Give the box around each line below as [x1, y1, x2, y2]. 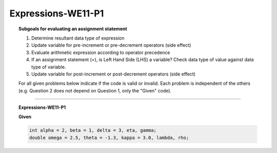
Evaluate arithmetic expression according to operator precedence [31, 49, 170, 55]
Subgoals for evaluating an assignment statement [18, 26, 128, 32]
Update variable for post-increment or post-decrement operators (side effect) [31, 71, 196, 77]
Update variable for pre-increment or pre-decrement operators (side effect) [31, 42, 191, 48]
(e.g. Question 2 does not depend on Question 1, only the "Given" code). [18, 87, 172, 93]
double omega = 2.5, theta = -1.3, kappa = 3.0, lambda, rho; [29, 135, 189, 141]
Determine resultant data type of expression [31, 35, 125, 41]
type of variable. [31, 64, 66, 70]
